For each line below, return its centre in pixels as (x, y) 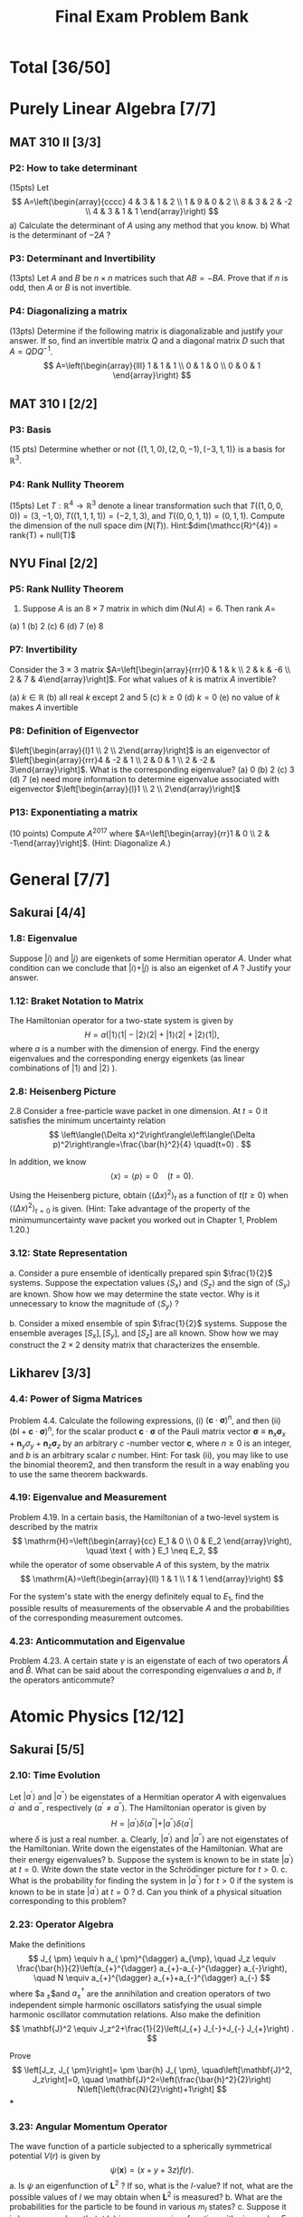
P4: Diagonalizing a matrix (69, 311)
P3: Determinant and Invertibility (83, 258)
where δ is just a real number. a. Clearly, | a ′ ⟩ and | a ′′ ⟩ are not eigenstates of (149, 1838)
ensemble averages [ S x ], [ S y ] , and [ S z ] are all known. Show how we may (144, 1334)
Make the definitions (47, 1944)
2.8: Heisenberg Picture (63, 1091)
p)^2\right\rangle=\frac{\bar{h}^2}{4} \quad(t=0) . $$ (152, 1145)
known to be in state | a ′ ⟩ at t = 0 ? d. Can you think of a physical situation (146, 1891)
